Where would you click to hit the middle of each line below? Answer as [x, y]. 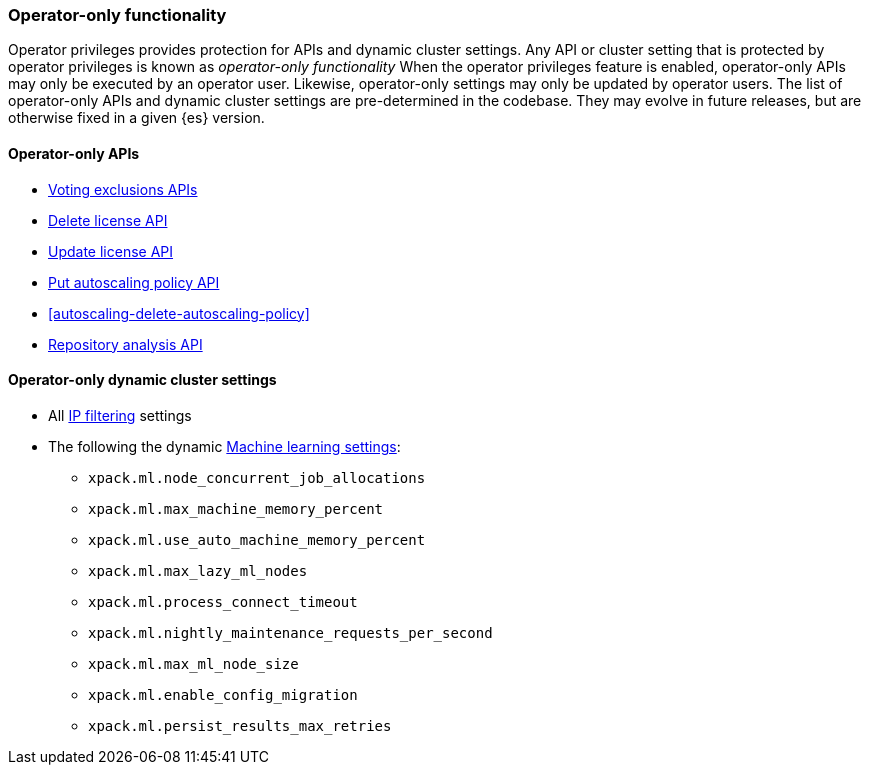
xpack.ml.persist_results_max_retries [240, 725]
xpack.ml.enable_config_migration [223, 694]
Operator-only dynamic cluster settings [142, 380]
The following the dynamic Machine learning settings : [224, 446]
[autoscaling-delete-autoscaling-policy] [179, 313]
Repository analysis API [125, 344]
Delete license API [108, 220]
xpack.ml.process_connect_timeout [223, 601]
